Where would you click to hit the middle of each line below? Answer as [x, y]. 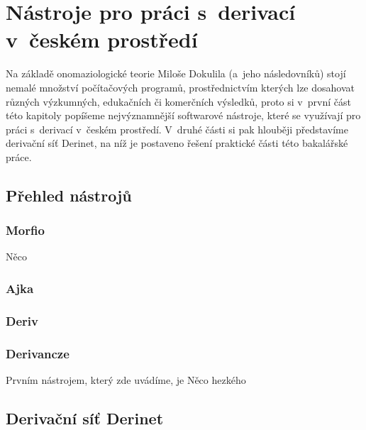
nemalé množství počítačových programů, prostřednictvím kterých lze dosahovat [180, 87]
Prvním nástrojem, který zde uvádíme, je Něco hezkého [126, 379]
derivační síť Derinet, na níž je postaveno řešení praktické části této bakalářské [177, 143]
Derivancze [38, 353]
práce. [19, 156]
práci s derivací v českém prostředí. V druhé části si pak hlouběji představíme [177, 129]
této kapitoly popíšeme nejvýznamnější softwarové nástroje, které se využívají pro [183, 115]
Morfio [25, 230]
